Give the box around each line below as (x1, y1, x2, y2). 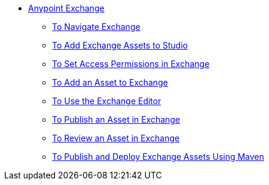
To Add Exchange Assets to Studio (52, 40, 188, 50)
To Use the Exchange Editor (52, 96, 161, 106)
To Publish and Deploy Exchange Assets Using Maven (52, 151, 264, 162)
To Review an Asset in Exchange (52, 133, 180, 143)
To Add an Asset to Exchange (52, 77, 168, 87)
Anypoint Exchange (28, 3, 105, 13)
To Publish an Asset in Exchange (52, 114, 181, 125)
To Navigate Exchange (52, 22, 140, 32)
